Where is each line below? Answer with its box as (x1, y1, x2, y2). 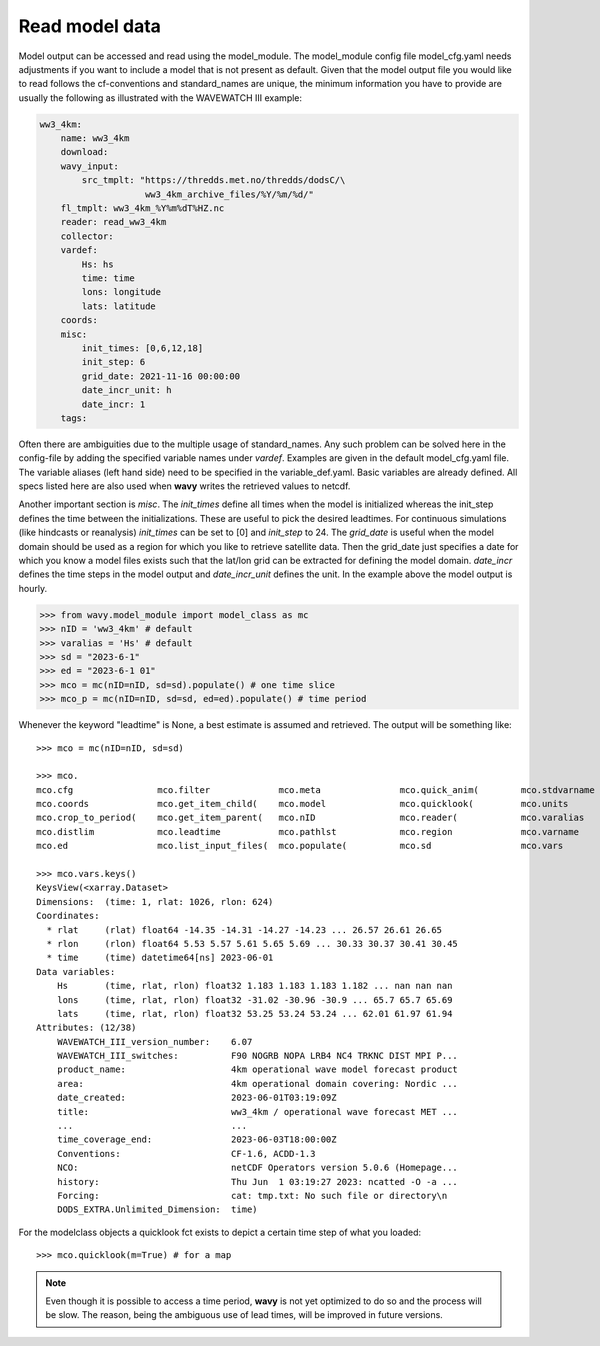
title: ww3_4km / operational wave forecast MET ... (56, 1106, 459, 1117)
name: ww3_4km (60, 133, 130, 144)
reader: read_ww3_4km (60, 216, 167, 228)
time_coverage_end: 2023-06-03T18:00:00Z (56, 1134, 337, 1145)
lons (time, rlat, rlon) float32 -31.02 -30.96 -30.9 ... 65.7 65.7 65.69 (56, 994, 453, 1005)
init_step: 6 (81, 356, 146, 368)
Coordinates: (36, 910, 100, 922)
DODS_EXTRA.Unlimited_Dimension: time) (56, 1204, 259, 1215)
